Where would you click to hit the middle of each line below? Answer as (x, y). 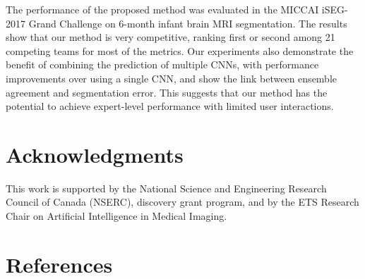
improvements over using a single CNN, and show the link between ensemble (172, 78)
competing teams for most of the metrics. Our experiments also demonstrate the (180, 50)
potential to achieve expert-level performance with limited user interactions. (170, 106)
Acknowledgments (95, 154)
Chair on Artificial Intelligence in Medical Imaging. (116, 216)
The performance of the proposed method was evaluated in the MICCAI (162, 9)
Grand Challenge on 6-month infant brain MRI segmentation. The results (188, 23)
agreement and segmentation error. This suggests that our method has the (167, 92)
